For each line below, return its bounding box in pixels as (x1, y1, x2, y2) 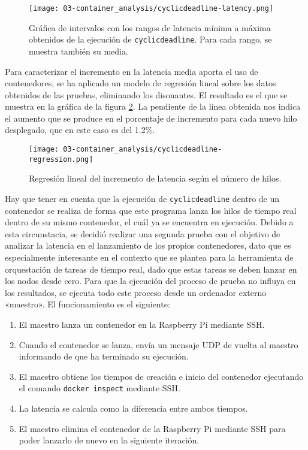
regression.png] (29, 155, 93, 164)
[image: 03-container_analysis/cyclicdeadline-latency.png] (29, 4, 274, 13)
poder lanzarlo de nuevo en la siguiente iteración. (19, 434, 200, 446)
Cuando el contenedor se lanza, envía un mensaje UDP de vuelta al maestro (19, 338, 298, 351)
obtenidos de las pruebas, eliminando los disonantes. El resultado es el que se (5, 88, 288, 101)
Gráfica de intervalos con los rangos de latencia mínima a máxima (29, 21, 271, 34)
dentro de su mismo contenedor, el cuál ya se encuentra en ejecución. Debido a (5, 216, 294, 228)
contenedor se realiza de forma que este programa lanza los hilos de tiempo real (5, 204, 297, 216)
